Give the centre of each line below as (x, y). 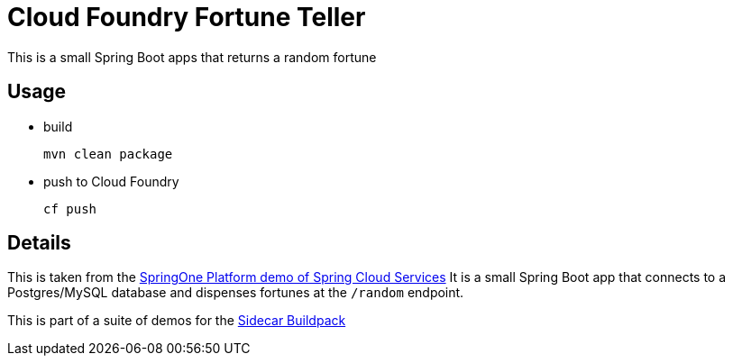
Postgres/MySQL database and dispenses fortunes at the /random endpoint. (236, 293)
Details (39, 243)
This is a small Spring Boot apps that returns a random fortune (192, 57)
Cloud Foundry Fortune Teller (187, 17)
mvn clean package (108, 154)
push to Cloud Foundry (111, 181)
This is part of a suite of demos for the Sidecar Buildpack (177, 321)
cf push (70, 209)
